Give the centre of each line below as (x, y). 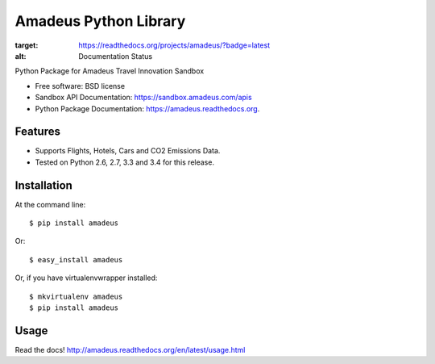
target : (27, 45)
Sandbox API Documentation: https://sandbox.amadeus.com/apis (144, 98)
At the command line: (50, 204)
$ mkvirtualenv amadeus (76, 296)
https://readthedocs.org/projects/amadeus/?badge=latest (174, 45)
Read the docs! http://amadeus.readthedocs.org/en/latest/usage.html (130, 349)
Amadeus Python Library (100, 21)
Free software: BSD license (80, 86)
